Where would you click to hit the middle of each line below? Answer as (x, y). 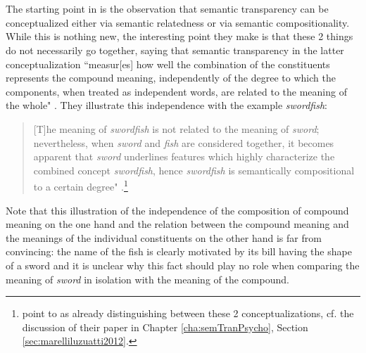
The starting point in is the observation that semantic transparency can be (167, 9)
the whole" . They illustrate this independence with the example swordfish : (167, 105)
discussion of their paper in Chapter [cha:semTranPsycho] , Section (165, 327)
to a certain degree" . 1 (81, 185)
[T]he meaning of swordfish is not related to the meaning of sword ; (176, 128)
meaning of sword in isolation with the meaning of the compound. (147, 279)
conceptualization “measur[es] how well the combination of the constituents (168, 64)
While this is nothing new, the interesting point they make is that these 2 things (179, 36)
